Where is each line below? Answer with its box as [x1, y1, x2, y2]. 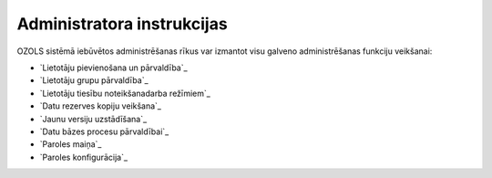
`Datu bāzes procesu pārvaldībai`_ [39, 126, 169, 137]
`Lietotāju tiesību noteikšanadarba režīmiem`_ [39, 88, 211, 99]
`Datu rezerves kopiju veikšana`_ [39, 100, 161, 111]
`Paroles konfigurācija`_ [39, 152, 128, 162]
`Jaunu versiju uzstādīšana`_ [39, 113, 148, 124]
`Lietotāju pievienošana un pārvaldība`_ [39, 62, 188, 73]
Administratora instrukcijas [16, 14, 228, 34]
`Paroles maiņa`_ [39, 139, 102, 150]
